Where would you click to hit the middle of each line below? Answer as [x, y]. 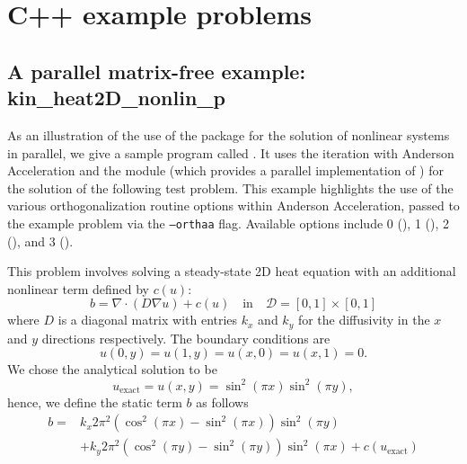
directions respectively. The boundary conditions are [186, 338]
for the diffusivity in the [364, 320]
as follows [222, 402]
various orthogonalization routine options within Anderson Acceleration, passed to [233, 205]
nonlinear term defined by [78, 288]
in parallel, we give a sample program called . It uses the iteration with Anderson [231, 152]
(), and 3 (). [40, 241]
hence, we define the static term [95, 402]
